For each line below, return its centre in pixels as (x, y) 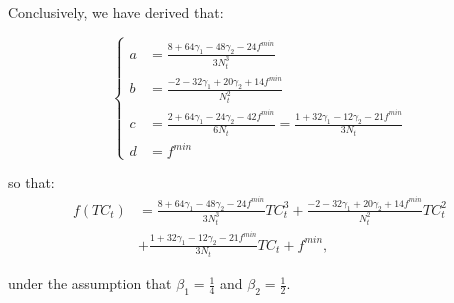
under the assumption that (90, 283)
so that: (31, 182)
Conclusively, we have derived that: (116, 12)
